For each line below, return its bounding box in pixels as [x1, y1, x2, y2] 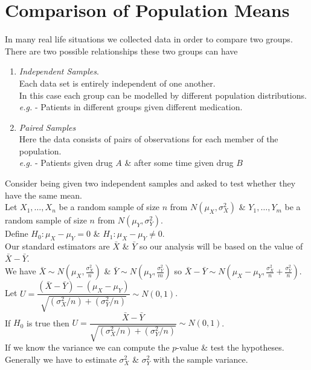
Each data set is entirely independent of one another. [19, 76, 216, 89]
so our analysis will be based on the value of [139, 240, 303, 253]
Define [5, 227, 28, 240]
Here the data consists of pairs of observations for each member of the [19, 133, 278, 145]
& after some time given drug [124, 156, 234, 169]
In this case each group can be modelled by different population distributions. [19, 88, 307, 101]
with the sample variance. [153, 352, 248, 365]
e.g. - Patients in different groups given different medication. [19, 101, 243, 113]
